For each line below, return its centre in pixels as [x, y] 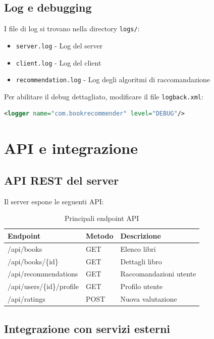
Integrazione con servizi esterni [87, 328]
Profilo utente [142, 286]
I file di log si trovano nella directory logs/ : [72, 29]
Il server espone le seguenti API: [54, 201]
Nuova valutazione [149, 299]
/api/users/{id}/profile [43, 286]
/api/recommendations [43, 274]
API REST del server [62, 180]
